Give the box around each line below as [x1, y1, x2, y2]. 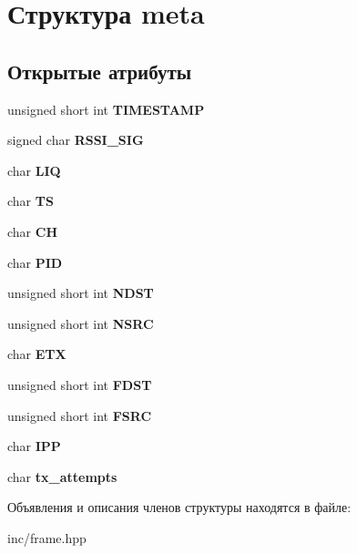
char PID [7, 252, 63, 272]
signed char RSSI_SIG [7, 130, 144, 149]
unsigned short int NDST [7, 283, 154, 303]
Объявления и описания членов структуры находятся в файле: [7, 498, 352, 517]
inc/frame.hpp [7, 528, 87, 547]
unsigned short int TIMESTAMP [7, 99, 205, 118]
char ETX [7, 344, 66, 364]
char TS [7, 191, 54, 210]
